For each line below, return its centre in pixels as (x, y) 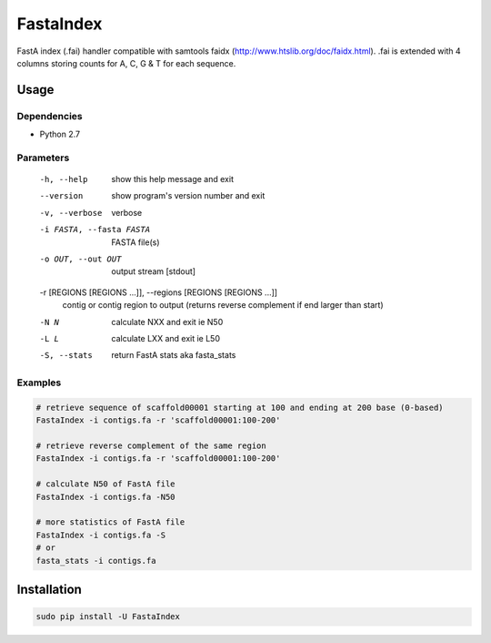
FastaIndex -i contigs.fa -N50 (106, 497)
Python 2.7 (60, 134)
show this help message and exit (172, 179)
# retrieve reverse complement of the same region (151, 446)
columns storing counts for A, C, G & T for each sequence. (126, 63)
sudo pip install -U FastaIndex (108, 617)
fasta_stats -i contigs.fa (96, 561)
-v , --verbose (71, 213)
